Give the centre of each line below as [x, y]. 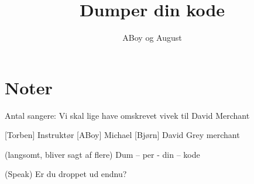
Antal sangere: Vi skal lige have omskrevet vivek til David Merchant [127, 115]
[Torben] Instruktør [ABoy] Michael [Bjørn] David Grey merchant [122, 135]
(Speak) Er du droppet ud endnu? [66, 174]
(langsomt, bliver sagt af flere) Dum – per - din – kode [102, 154]
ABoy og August [152, 38]
